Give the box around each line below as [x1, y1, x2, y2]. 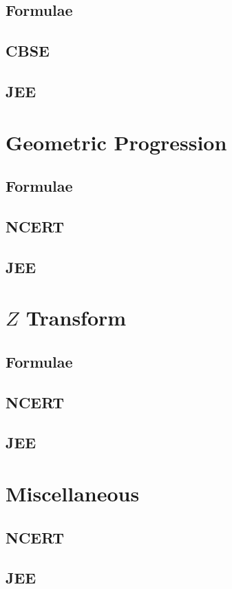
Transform [25, 303, 127, 332]
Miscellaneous [6, 479, 140, 507]
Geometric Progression [6, 128, 227, 156]
